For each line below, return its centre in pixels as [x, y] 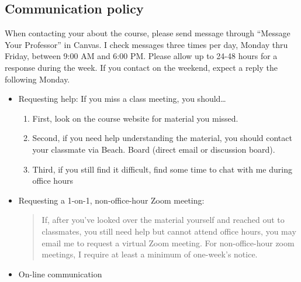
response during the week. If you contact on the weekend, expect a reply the [141, 67]
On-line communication [60, 274]
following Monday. [37, 79]
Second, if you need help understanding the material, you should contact [162, 138]
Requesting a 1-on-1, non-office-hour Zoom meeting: [111, 200]
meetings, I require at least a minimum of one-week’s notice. [150, 254]
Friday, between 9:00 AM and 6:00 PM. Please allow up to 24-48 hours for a [141, 56]
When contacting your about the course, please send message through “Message [148, 33]
